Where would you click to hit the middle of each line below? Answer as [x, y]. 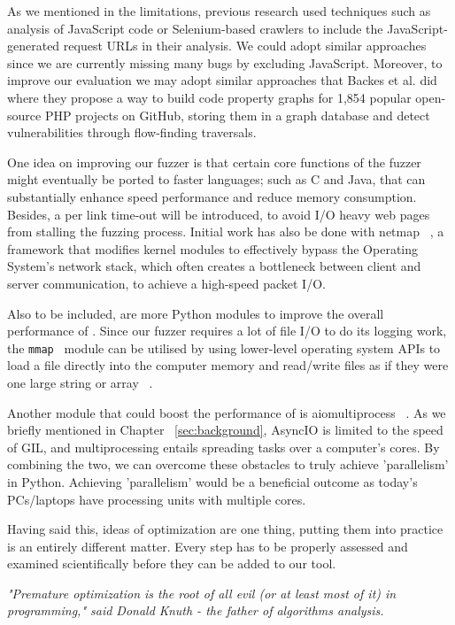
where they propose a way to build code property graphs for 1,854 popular [209, 97]
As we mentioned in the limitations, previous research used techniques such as [219, 11]
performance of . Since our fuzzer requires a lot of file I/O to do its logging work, [227, 331]
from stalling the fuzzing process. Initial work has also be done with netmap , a [226, 231]
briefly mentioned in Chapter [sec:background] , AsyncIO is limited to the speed [225, 430]
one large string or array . [80, 382]
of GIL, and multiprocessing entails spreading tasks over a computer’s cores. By [224, 447]
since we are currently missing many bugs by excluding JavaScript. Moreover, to [225, 62]
